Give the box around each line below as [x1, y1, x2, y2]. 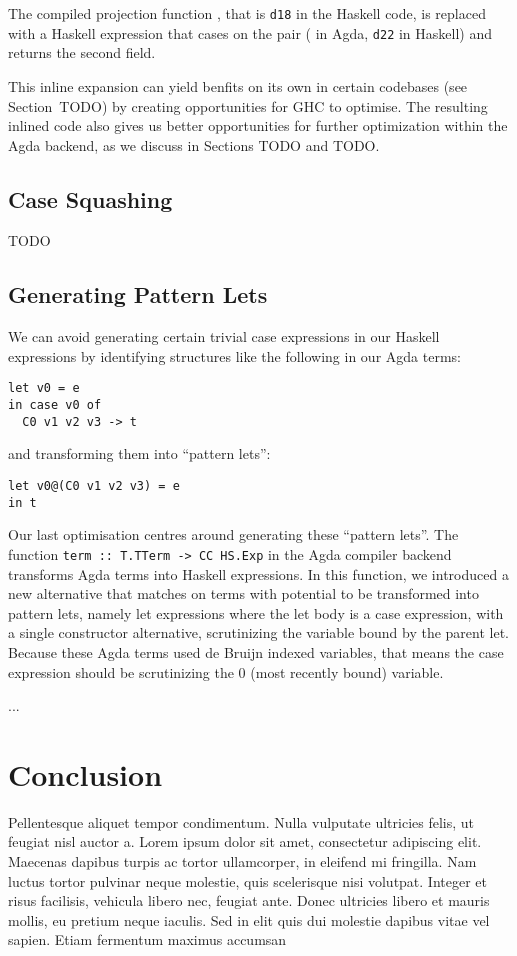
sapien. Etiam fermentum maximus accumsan [8, 929, 287, 950]
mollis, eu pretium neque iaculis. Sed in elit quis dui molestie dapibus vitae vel [8, 909, 490, 930]
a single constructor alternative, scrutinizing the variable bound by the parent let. [8, 622, 510, 643]
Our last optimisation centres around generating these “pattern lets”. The [8, 524, 459, 545]
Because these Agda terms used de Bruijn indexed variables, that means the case [8, 641, 504, 662]
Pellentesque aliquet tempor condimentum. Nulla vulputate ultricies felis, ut [8, 811, 475, 832]
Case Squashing [8, 183, 173, 214]
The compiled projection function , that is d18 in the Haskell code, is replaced [8, 3, 486, 23]
